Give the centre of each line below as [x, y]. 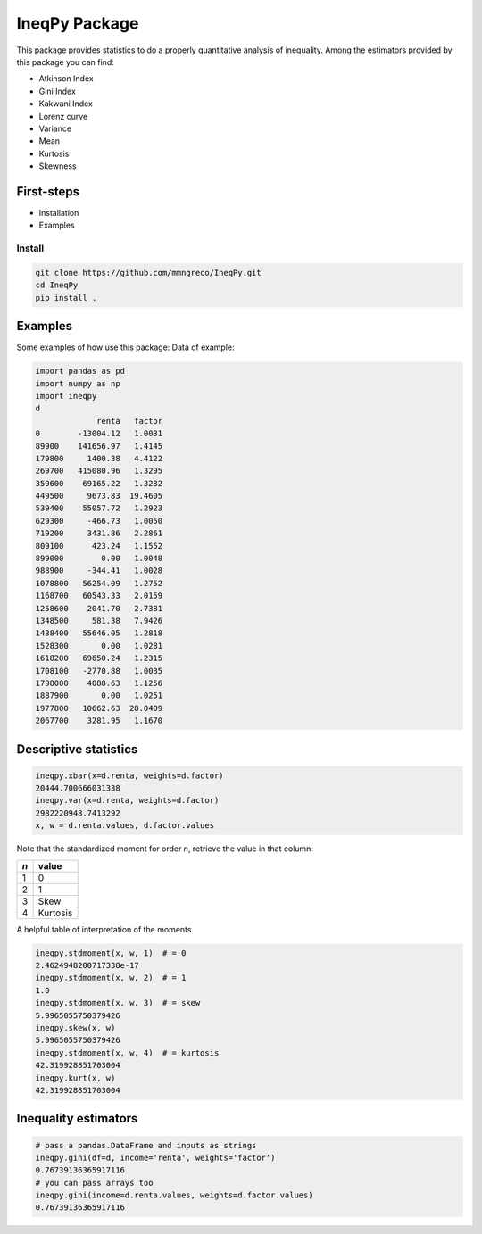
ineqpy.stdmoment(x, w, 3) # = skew [118, 1003]
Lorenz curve [63, 116]
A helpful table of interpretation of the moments [104, 929]
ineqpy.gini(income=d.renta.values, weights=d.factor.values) [174, 1195]
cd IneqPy [57, 285]
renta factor [130, 421]
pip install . [66, 298]
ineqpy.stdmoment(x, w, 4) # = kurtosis [127, 1052]
